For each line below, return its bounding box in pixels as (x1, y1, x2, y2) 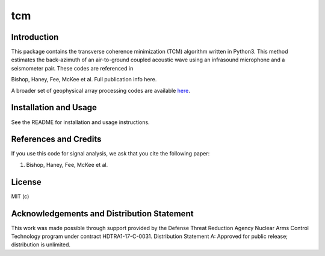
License (11, 176, 42, 187)
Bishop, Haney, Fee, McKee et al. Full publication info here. (11, 76, 157, 83)
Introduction (11, 32, 59, 42)
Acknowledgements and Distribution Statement (11, 208, 194, 219)
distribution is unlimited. (11, 241, 71, 248)
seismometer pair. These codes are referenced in (11, 64, 134, 72)
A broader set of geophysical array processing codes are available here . (11, 87, 191, 94)
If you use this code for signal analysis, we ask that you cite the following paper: (11, 150, 210, 157)
